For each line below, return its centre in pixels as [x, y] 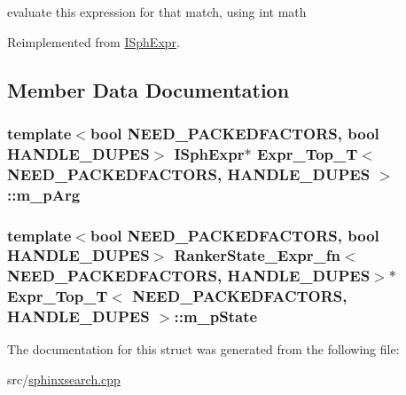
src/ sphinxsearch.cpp [64, 379]
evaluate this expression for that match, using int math [157, 12]
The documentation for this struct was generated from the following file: [203, 349]
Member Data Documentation [148, 89]
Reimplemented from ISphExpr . [94, 41]
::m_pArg [44, 194]
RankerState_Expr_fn [257, 255]
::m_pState [216, 316]
